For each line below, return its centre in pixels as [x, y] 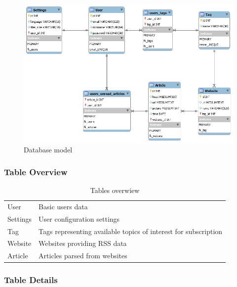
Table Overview [36, 171]
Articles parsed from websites [83, 256]
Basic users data [63, 206]
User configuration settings [79, 218]
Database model [48, 150]
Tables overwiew [115, 190]
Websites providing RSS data [83, 243]
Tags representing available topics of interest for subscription [131, 231]
